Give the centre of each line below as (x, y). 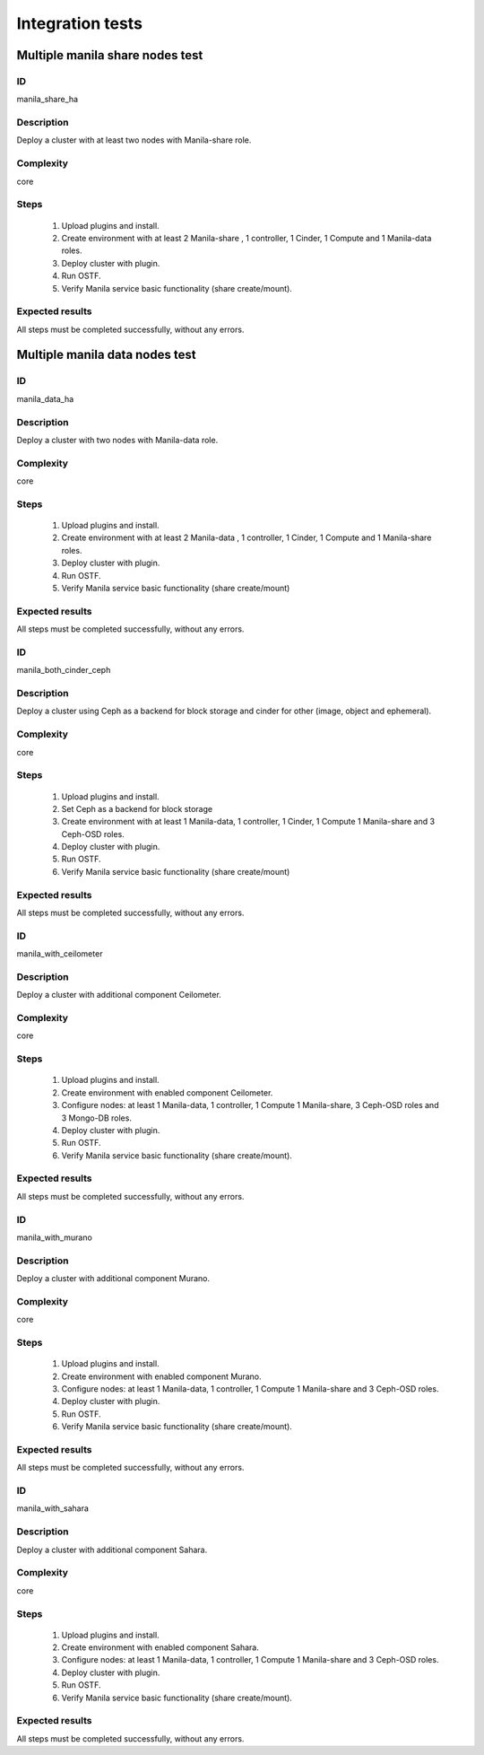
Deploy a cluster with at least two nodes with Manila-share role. (134, 140)
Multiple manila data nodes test (106, 355)
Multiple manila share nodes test (110, 55)
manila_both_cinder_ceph (64, 670)
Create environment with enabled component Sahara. (160, 1647)
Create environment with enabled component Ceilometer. (167, 1092)
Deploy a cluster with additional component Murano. (113, 1279)
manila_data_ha (45, 398)
